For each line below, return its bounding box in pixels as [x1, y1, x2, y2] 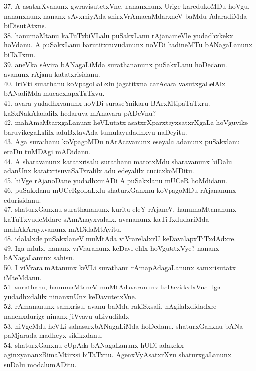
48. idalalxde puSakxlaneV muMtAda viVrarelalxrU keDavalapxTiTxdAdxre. [4, 233, 236, 244]
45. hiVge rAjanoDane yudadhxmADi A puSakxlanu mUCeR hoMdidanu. [4, 175, 227, 185]
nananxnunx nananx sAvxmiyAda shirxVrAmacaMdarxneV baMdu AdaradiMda [4, 10, 247, 21]
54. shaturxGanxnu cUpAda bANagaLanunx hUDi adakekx [4, 339, 184, 350]
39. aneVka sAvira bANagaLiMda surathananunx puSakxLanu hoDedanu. [4, 59, 227, 69]
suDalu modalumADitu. [4, 359, 77, 369]
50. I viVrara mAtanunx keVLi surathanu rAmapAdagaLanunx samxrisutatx [4, 262, 236, 273]
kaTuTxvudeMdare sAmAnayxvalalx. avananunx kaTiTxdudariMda [4, 214, 209, 224]
